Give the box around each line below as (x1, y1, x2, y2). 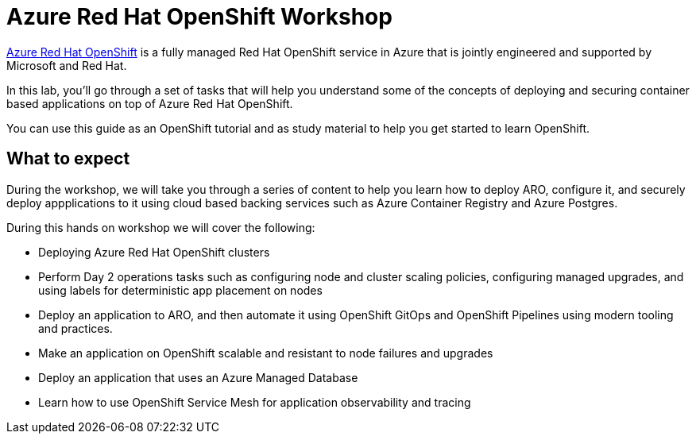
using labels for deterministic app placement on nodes (38, 283, 323, 297)
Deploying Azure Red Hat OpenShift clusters (38, 245, 270, 259)
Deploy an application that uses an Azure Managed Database (38, 370, 358, 384)
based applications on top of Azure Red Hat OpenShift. (6, 96, 293, 110)
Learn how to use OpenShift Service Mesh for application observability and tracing (38, 395, 471, 409)
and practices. (38, 321, 113, 335)
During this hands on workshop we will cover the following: (6, 220, 315, 234)
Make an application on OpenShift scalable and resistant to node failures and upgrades (38, 345, 493, 360)
